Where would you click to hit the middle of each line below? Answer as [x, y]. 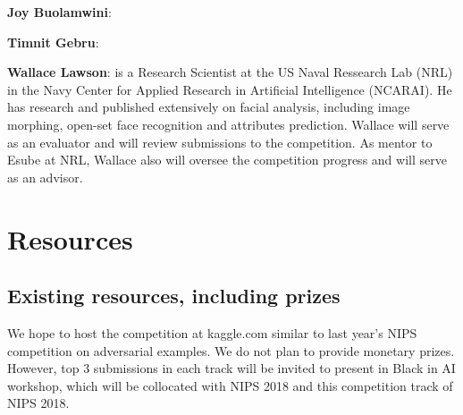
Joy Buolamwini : [59, 12]
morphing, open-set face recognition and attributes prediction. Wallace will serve [228, 124]
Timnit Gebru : [53, 42]
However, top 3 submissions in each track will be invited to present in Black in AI [231, 368]
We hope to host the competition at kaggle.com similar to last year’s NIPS [212, 332]
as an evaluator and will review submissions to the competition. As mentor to [220, 142]
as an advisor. [45, 177]
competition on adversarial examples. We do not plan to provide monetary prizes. [231, 350]
